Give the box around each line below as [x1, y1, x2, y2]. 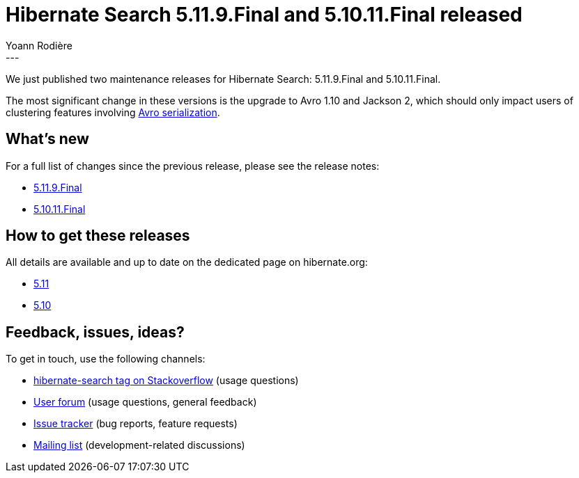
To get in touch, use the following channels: [6, 353, 206, 365]
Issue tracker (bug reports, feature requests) [33, 417, 238, 430]
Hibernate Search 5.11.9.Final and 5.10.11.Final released [6, 3, 523, 26]
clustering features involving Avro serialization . [6, 106, 220, 118]
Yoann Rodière [6, 39, 72, 51]
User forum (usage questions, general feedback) [33, 396, 257, 408]
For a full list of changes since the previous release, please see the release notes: [6, 159, 380, 172]
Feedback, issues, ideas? [6, 323, 185, 341]
